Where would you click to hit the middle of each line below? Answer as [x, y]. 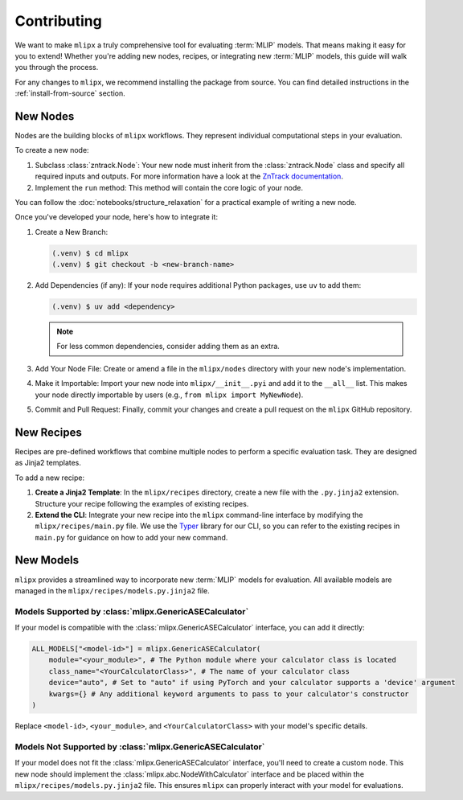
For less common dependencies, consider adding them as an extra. [168, 347]
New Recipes [48, 432]
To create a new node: [52, 150]
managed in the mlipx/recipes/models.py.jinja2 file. [113, 590]
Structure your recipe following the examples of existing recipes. [142, 503]
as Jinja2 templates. [48, 463]
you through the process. [57, 68]
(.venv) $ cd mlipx [90, 253]
